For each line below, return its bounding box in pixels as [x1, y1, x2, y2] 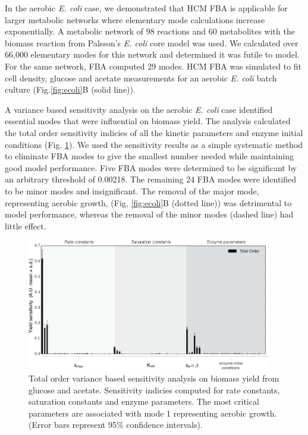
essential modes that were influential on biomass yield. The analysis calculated [5, 115, 291, 127]
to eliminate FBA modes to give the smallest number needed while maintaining [5, 150, 294, 162]
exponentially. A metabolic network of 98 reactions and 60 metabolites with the [5, 25, 295, 37]
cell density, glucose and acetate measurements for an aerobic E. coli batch [5, 71, 277, 84]
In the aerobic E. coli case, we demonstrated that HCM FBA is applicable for [5, 2, 288, 14]
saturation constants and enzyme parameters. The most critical [29, 395, 259, 408]
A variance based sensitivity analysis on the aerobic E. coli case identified [5, 103, 273, 115]
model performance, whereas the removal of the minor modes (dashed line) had [5, 208, 294, 220]
